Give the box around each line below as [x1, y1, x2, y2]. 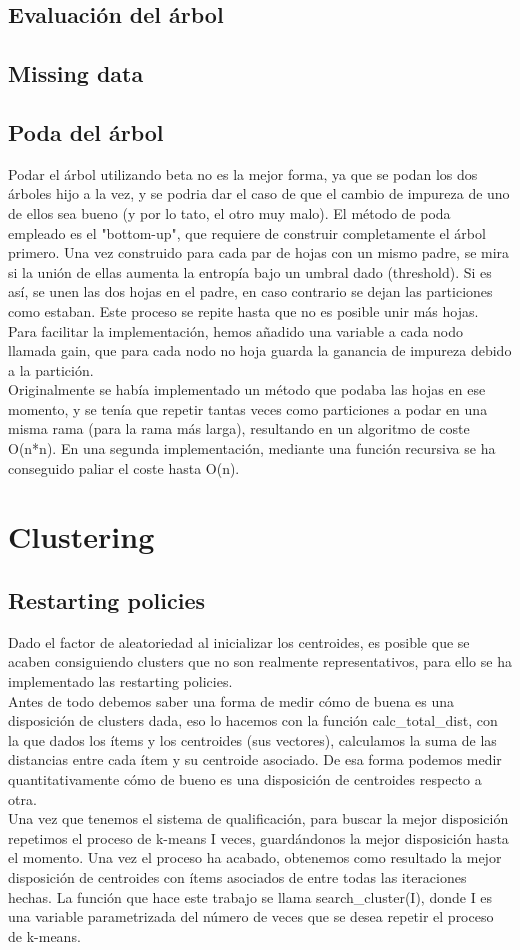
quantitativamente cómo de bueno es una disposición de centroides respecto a [8, 769, 482, 789]
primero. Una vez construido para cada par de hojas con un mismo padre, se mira [8, 242, 510, 263]
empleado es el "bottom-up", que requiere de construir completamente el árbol [8, 222, 486, 243]
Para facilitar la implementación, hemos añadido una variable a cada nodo [8, 320, 464, 341]
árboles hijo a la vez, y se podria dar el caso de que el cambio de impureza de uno [8, 183, 510, 204]
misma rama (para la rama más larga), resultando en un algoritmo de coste [8, 418, 470, 439]
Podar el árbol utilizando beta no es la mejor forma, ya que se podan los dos [8, 163, 478, 184]
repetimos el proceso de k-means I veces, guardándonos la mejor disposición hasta [8, 827, 509, 848]
